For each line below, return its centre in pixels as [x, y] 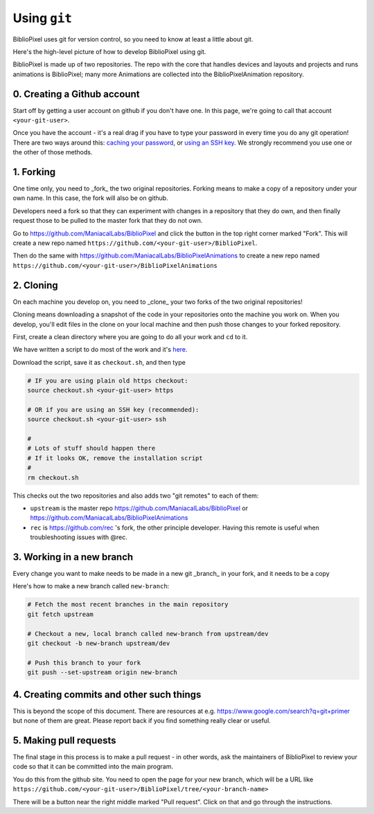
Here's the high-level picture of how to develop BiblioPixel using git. [109, 51]
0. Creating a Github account [76, 94]
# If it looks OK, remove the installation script [115, 458]
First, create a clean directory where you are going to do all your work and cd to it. [130, 336]
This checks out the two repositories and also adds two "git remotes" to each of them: [136, 496]
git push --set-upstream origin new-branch [103, 672]
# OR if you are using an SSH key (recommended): [113, 409]
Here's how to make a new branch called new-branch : [91, 586]
